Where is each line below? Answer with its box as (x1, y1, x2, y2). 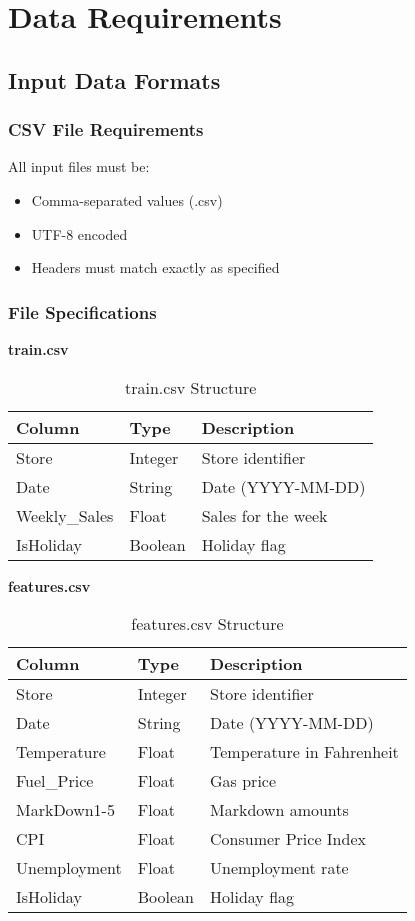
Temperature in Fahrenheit (210, 740, 399, 764)
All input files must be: (8, 156, 150, 177)
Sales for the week (201, 503, 328, 527)
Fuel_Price (16, 769, 94, 793)
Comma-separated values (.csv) (31, 189, 223, 210)
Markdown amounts (210, 798, 349, 822)
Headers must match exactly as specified (31, 257, 280, 278)
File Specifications (8, 299, 157, 324)
